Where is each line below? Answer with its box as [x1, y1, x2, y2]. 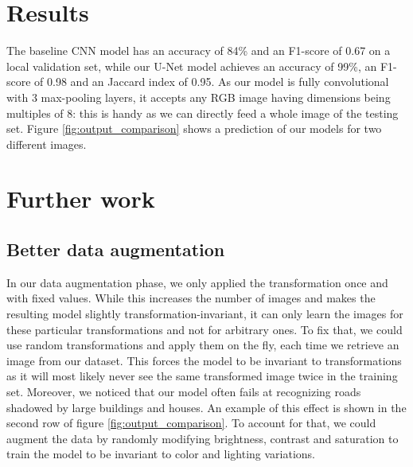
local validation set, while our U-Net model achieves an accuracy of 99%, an [6, 57, 377, 74]
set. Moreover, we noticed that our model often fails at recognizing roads [6, 383, 361, 400]
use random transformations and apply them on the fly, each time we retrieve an [6, 337, 399, 353]
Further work [6, 182, 155, 215]
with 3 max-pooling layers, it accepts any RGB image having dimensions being [6, 88, 391, 105]
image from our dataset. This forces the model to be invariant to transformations [6, 352, 402, 368]
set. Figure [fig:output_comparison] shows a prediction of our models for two [6, 120, 382, 137]
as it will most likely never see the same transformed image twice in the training [6, 368, 398, 384]
